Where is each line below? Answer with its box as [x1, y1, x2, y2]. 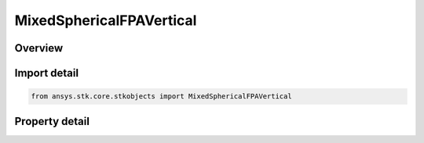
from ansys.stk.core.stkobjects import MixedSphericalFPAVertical [31, 92, 292, 101]
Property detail [14, 114, 90, 128]
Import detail [14, 66, 79, 80]
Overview [14, 41, 64, 55]
